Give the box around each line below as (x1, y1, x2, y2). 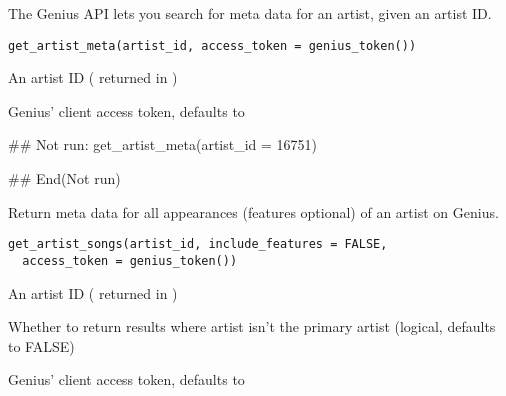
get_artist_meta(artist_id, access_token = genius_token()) (8, 38, 417, 53)
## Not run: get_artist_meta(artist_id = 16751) (8, 134, 318, 155)
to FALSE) (8, 335, 75, 356)
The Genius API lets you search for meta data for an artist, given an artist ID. (8, 3, 492, 23)
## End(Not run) (8, 168, 121, 189)
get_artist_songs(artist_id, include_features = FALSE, (8, 237, 388, 252)
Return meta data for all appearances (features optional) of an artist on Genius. (8, 201, 499, 222)
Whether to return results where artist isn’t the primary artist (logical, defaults (8, 316, 496, 337)
